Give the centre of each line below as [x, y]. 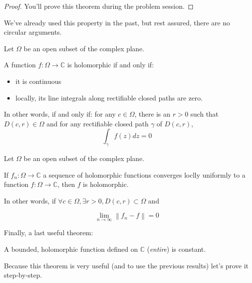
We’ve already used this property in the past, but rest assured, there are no [117, 22]
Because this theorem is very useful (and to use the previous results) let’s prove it [126, 265]
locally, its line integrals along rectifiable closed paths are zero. [109, 97]
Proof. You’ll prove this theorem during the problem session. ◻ [99, 6]
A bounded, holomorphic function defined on [71, 249]
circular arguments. [33, 32]
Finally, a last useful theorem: [49, 232]
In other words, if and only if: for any [60, 114]
